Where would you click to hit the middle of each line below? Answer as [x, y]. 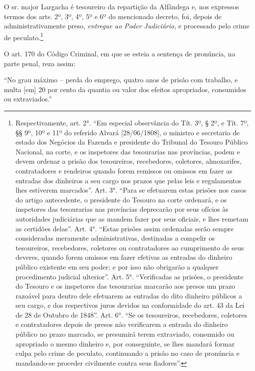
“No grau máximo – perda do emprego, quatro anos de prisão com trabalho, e [121, 80]
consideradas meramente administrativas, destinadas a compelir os [115, 238]
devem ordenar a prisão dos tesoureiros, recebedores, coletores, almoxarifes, [128, 161]
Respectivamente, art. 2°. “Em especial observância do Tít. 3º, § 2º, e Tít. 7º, [132, 123]
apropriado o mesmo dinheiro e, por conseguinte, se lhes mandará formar [125, 343]
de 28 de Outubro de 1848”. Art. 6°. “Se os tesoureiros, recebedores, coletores [131, 314]
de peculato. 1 [24, 36]
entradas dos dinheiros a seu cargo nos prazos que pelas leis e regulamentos [128, 180]
